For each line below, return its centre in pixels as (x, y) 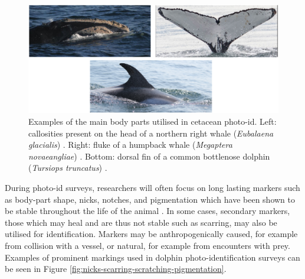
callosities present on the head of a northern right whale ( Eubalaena (151, 133)
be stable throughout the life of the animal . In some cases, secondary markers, (147, 211)
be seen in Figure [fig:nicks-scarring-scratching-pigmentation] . (116, 269)
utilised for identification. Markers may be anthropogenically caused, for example (151, 234)
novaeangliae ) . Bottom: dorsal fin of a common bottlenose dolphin (149, 156)
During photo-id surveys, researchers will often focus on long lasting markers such (152, 187)
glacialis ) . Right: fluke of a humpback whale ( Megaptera (130, 145)
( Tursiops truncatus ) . (68, 168)
